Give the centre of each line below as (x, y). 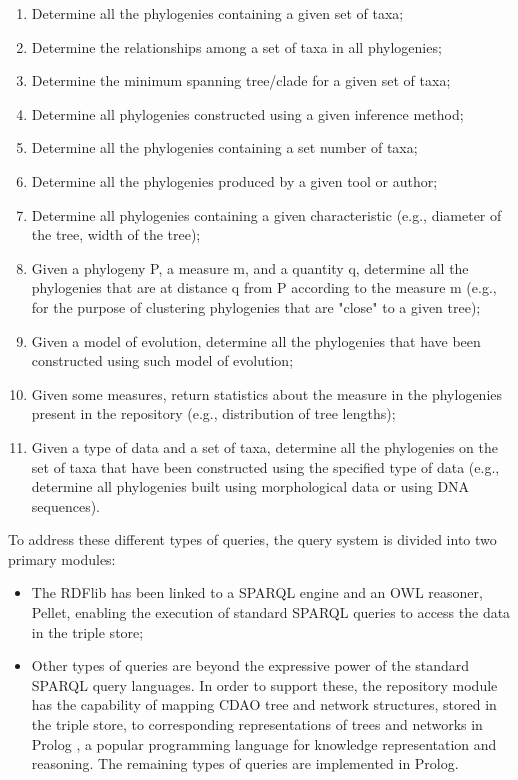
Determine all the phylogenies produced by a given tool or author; (234, 180)
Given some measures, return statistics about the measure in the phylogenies (267, 393)
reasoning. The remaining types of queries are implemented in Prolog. (245, 763)
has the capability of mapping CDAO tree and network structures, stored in (264, 704)
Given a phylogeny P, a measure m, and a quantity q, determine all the (250, 267)
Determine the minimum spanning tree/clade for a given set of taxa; (241, 80)
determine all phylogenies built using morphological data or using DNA (250, 486)
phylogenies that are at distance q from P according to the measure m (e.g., (264, 287)
